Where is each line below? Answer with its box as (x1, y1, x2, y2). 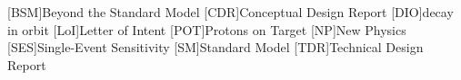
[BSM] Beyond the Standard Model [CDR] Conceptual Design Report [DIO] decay (7, 3, 454, 21)
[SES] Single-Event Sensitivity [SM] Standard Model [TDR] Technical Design (7, 38, 424, 57)
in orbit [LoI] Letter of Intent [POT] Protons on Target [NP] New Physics (7, 20, 406, 39)
